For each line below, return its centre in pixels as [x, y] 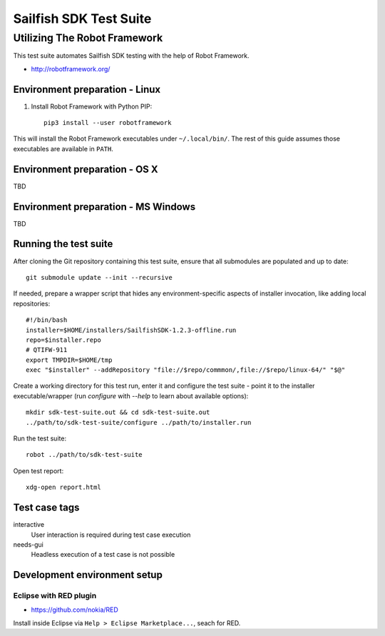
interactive [29, 525]
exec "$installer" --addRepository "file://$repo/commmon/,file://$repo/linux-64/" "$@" [186, 370]
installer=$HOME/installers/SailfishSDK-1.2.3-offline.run [131, 330]
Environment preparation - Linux [87, 89]
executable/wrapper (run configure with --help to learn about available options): [131, 395]
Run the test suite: [40, 438]
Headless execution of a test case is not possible [103, 555]
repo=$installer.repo [63, 340]
